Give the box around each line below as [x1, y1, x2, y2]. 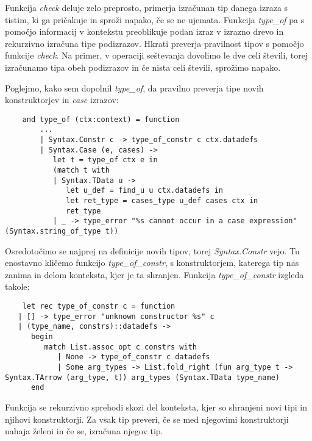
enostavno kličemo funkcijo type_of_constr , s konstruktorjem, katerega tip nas [5, 256, 299, 269]
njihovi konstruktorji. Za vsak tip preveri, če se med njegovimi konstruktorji [5, 412, 289, 425]
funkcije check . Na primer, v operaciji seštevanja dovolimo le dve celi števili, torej [5, 49, 308, 62]
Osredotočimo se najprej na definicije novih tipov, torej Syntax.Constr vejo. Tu [5, 244, 300, 257]
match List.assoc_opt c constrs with [44, 342, 197, 351]
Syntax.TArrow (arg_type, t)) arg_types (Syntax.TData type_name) [5, 373, 280, 382]
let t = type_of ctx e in [52, 156, 158, 165]
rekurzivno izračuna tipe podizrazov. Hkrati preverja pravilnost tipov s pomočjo [5, 37, 304, 49]
